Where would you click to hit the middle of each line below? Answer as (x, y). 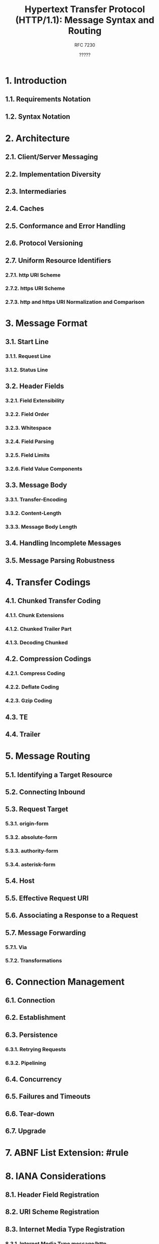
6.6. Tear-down (30, 1114)
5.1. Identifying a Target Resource (59, 775)
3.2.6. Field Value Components (44, 469)
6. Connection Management (65, 981)
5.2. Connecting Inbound (45, 792)
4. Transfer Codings (48, 582)
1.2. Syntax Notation (38, 116)
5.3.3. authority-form (32, 851)
